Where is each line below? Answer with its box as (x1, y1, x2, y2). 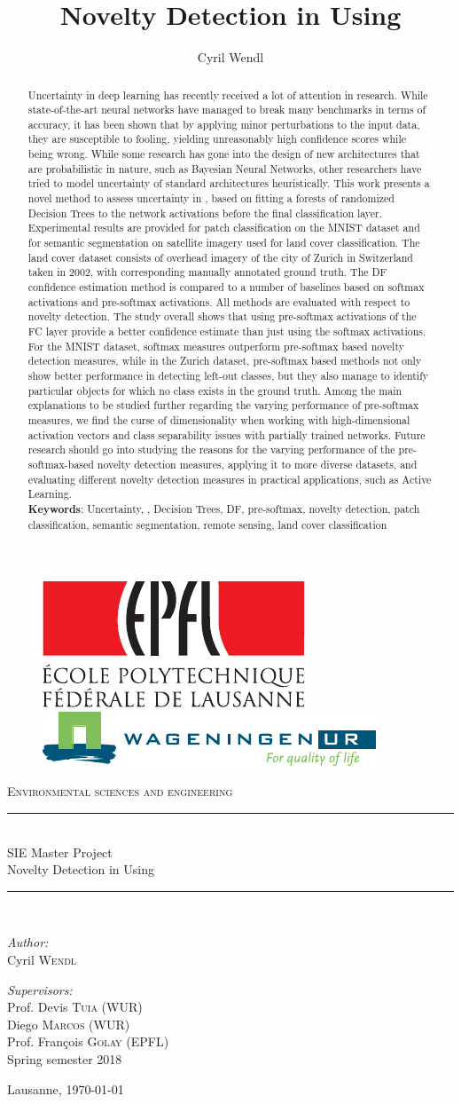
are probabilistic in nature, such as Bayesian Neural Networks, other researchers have (27, 161, 422, 176)
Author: (7, 933, 49, 951)
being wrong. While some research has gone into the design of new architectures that (27, 146, 420, 162)
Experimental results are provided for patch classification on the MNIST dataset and (27, 220, 420, 235)
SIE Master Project (7, 842, 113, 861)
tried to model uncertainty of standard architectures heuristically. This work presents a (27, 176, 430, 191)
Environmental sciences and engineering (7, 782, 233, 800)
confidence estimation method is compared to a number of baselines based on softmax (27, 280, 425, 295)
